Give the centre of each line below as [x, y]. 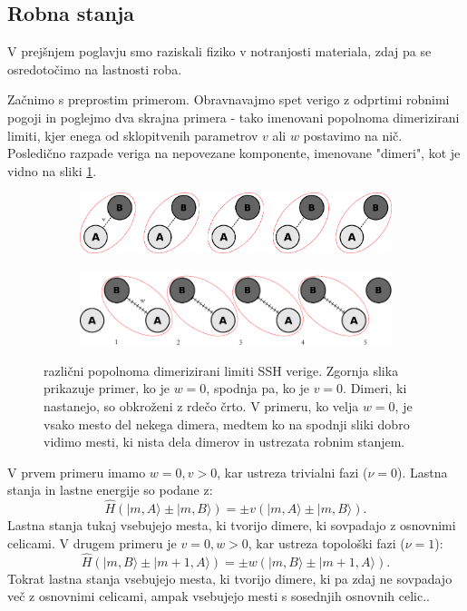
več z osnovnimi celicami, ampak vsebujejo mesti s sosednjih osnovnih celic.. [219, 596]
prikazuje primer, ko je [107, 388]
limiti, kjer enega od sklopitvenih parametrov [133, 135]
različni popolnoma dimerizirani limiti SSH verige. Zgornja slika [221, 370]
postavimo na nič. [353, 135]
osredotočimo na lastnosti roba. [95, 69]
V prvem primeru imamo [77, 472]
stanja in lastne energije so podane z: [110, 490]
